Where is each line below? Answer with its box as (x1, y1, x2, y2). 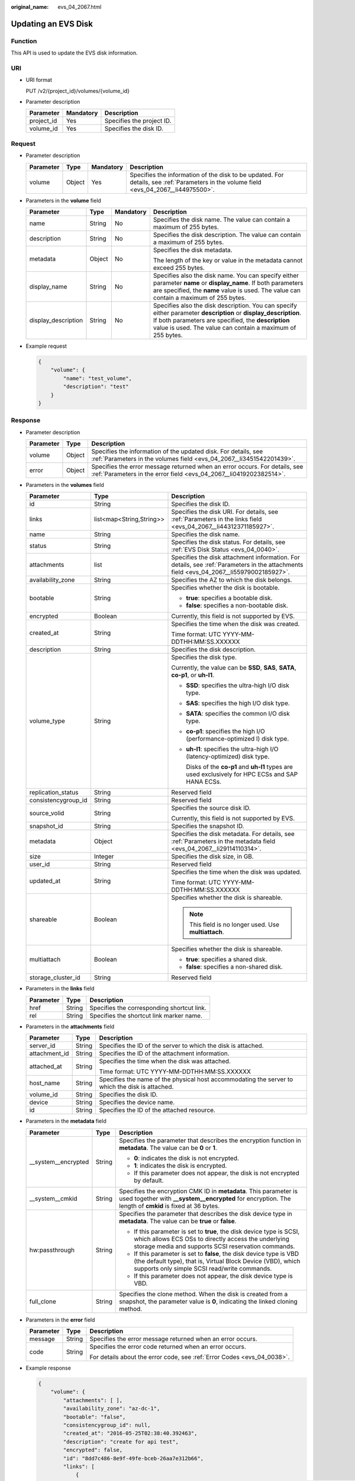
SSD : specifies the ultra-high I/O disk (186, 681, 290, 690)
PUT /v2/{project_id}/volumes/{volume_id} (25, 87, 130, 94)
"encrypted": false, (63, 1447, 123, 1454)
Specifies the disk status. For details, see (171, 538, 286, 546)
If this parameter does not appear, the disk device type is (134, 1271, 293, 1280)
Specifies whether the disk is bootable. (171, 584, 280, 592)
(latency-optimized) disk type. (186, 752, 270, 761)
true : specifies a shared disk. (186, 956, 267, 964)
